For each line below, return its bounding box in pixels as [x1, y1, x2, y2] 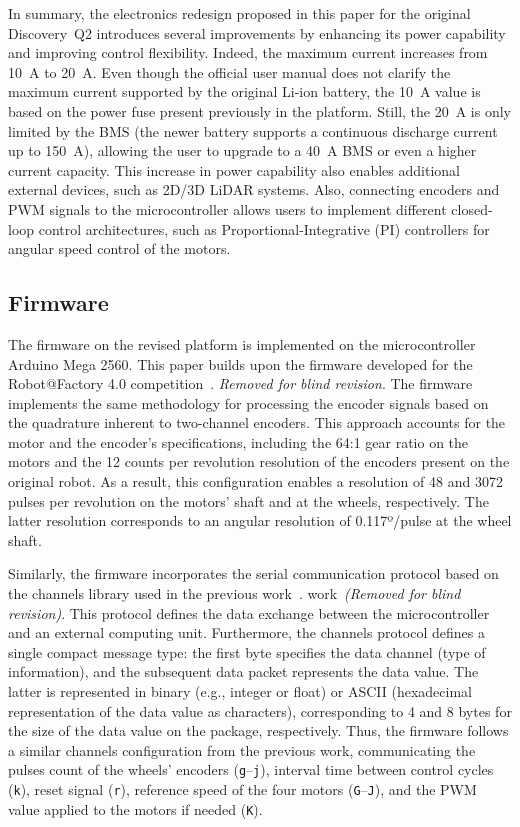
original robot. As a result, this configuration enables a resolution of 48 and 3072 [8, 471, 503, 492]
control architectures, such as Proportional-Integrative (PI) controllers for [38, 218, 490, 239]
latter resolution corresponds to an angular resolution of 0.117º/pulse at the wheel [8, 510, 512, 531]
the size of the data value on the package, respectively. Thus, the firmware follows [8, 720, 509, 741]
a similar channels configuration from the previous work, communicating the [8, 739, 476, 760]
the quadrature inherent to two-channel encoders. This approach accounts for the [8, 412, 506, 433]
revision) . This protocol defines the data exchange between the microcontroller [8, 602, 490, 623]
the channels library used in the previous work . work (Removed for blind [8, 583, 461, 604]
